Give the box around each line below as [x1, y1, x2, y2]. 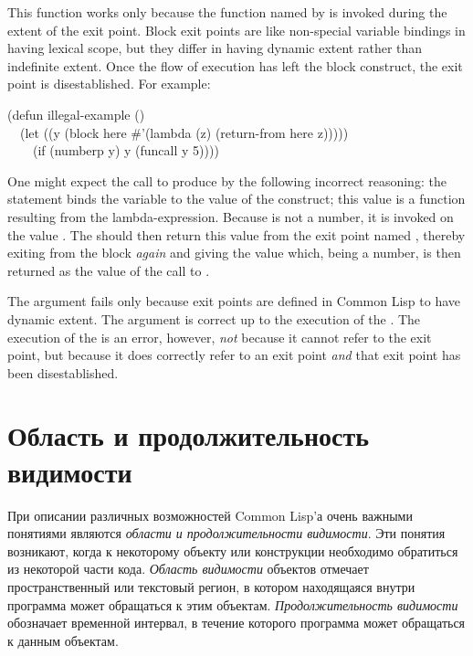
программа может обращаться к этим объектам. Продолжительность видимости [7, 595, 458, 614]
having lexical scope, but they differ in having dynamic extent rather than [7, 38, 423, 58]
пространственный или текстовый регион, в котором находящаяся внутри [7, 577, 415, 596]
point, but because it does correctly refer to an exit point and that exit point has [7, 345, 461, 365]
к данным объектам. [7, 630, 119, 650]
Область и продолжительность [7, 417, 370, 454]
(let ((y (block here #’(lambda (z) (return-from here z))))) [19, 122, 349, 142]
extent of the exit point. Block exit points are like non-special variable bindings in [7, 20, 466, 39]
